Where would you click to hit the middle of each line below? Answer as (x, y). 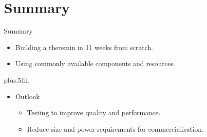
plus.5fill (17, 79)
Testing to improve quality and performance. (94, 112)
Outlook (28, 96)
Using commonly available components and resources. (95, 63)
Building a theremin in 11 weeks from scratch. (84, 47)
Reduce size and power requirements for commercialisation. (115, 128)
